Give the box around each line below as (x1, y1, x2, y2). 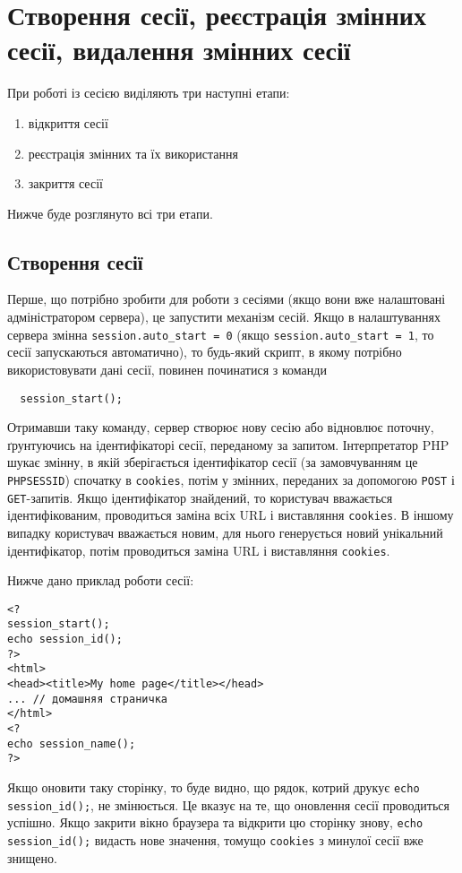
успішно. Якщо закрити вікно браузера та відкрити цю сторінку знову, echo (7, 813, 423, 832)
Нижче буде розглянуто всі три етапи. (7, 203, 213, 222)
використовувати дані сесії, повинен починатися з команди (7, 359, 327, 378)
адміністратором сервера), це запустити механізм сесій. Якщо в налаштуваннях (7, 307, 441, 326)
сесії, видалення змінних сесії (7, 31, 351, 68)
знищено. (7, 848, 57, 867)
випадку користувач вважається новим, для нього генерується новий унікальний (7, 523, 443, 541)
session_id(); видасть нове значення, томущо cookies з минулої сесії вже (7, 830, 423, 849)
